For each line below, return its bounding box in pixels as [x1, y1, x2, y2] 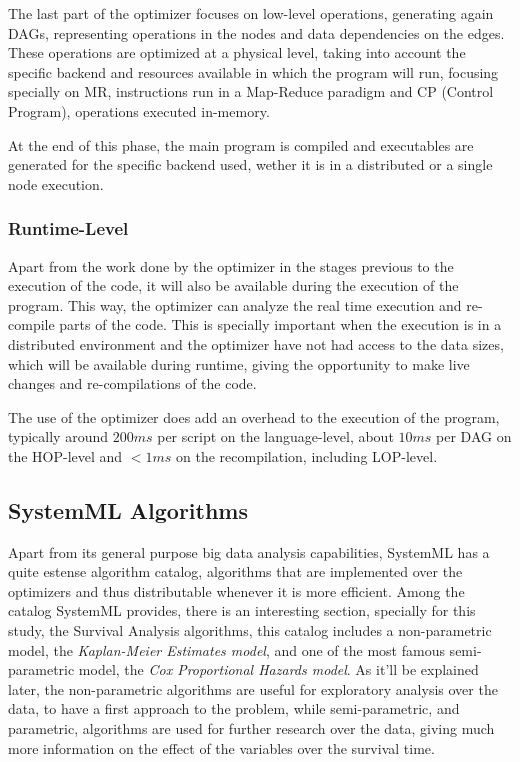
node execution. [8, 173, 104, 194]
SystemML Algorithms [8, 494, 248, 525]
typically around [8, 426, 109, 447]
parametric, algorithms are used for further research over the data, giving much [8, 718, 495, 739]
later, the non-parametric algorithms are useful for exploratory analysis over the [8, 678, 498, 699]
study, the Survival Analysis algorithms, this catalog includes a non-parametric [8, 620, 492, 641]
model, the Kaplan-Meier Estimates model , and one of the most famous [8, 639, 445, 660]
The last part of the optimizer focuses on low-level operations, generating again [8, 3, 494, 23]
